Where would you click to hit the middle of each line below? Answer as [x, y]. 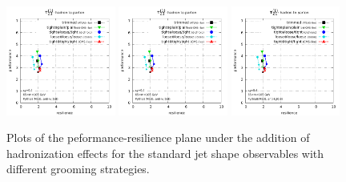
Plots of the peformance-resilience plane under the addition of [158, 138]
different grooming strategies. [78, 169]
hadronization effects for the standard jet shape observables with [165, 153]
